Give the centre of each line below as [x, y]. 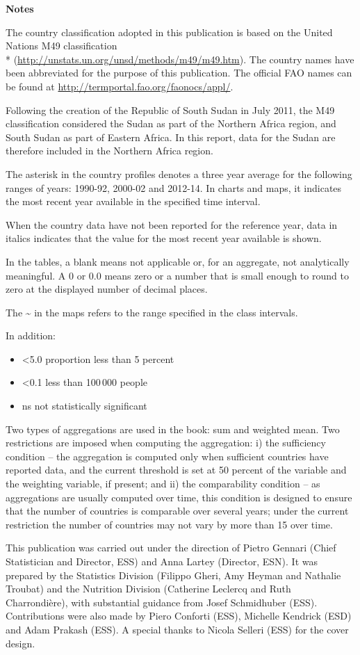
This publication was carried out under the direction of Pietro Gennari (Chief [171, 548]
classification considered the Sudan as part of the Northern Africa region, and [171, 123]
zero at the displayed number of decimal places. [107, 289]
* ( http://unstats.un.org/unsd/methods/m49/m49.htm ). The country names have [180, 59]
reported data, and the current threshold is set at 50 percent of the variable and [176, 470]
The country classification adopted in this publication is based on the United [169, 32]
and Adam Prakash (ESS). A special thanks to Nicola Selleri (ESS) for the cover [177, 629]
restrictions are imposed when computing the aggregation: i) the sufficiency [166, 443]
